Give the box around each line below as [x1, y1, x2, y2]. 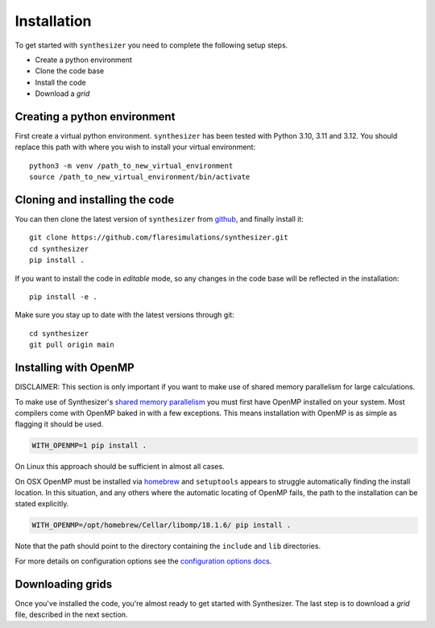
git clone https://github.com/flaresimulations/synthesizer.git [29, 233, 289, 242]
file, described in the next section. [14, 609, 128, 620]
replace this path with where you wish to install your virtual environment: [14, 142, 256, 152]
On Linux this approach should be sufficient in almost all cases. [14, 462, 225, 472]
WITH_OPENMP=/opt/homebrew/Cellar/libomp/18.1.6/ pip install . [31, 521, 292, 530]
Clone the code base [35, 66, 105, 76]
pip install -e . [29, 293, 97, 302]
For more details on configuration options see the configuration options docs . [14, 556, 272, 566]
